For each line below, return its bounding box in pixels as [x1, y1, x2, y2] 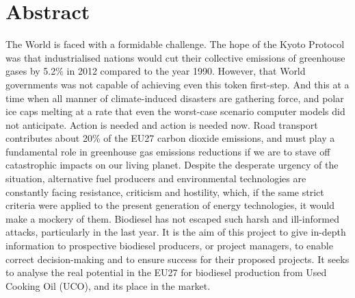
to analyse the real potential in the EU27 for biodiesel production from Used [5, 265, 327, 280]
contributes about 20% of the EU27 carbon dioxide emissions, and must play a [5, 131, 335, 145]
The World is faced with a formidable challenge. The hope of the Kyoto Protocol [5, 37, 345, 51]
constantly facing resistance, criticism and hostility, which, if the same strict [5, 184, 324, 199]
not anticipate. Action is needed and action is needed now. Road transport [5, 117, 318, 132]
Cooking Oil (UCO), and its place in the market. [5, 278, 211, 293]
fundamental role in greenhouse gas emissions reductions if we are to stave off [5, 144, 330, 158]
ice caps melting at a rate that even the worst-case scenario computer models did [5, 104, 345, 119]
